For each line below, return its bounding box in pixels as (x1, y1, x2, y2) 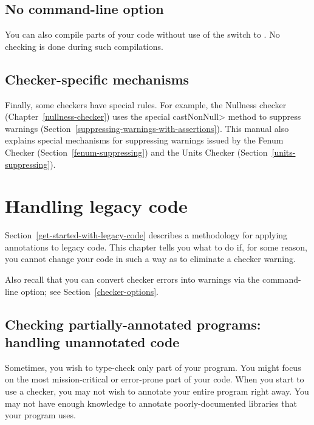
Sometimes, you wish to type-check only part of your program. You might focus (5, 361, 301, 373)
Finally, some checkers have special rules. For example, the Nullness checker (5, 98, 287, 111)
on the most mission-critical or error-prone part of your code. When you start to (5, 373, 304, 385)
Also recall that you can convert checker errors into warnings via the (5, 273, 260, 286)
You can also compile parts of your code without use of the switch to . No (5, 28, 280, 41)
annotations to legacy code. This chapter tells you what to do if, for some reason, (5, 240, 307, 253)
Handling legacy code (5, 193, 188, 218)
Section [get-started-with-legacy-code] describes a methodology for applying (5, 229, 288, 241)
